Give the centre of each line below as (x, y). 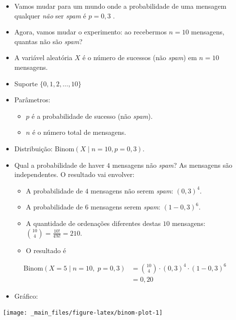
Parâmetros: (32, 100)
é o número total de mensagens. (79, 132)
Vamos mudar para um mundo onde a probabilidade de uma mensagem (120, 6)
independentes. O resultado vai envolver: (74, 174)
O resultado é (46, 250)
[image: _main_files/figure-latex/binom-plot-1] (83, 313)
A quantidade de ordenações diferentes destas (93, 223)
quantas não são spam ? (48, 41)
